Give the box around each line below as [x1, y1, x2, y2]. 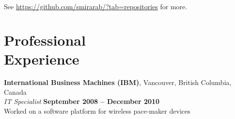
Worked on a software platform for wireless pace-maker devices [4, 105, 190, 116]
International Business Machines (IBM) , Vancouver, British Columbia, [4, 77, 232, 87]
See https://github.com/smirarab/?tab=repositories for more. [4, 1, 188, 11]
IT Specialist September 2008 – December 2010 [4, 96, 160, 106]
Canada [4, 86, 27, 97]
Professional [4, 30, 86, 50]
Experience [4, 49, 79, 68]
